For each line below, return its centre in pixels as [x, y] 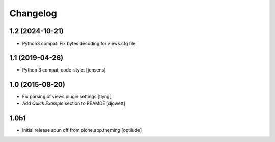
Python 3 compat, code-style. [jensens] [64, 70]
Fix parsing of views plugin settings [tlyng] [67, 96]
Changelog [33, 13]
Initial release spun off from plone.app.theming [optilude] [82, 130]
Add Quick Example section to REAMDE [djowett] [74, 103]
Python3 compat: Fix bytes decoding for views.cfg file [79, 44]
